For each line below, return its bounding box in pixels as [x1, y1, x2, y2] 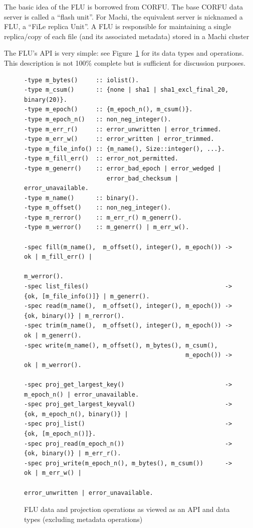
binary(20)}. [24, 96, 67, 103]
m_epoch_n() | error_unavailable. [24, 391, 139, 398]
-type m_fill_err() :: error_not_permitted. [24, 155, 178, 162]
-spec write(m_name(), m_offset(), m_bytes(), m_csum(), [24, 341, 218, 349]
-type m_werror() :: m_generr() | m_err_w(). [24, 224, 189, 231]
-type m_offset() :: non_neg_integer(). [24, 204, 171, 212]
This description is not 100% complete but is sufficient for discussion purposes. [4, 57, 245, 68]
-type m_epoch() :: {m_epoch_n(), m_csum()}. [24, 106, 193, 113]
